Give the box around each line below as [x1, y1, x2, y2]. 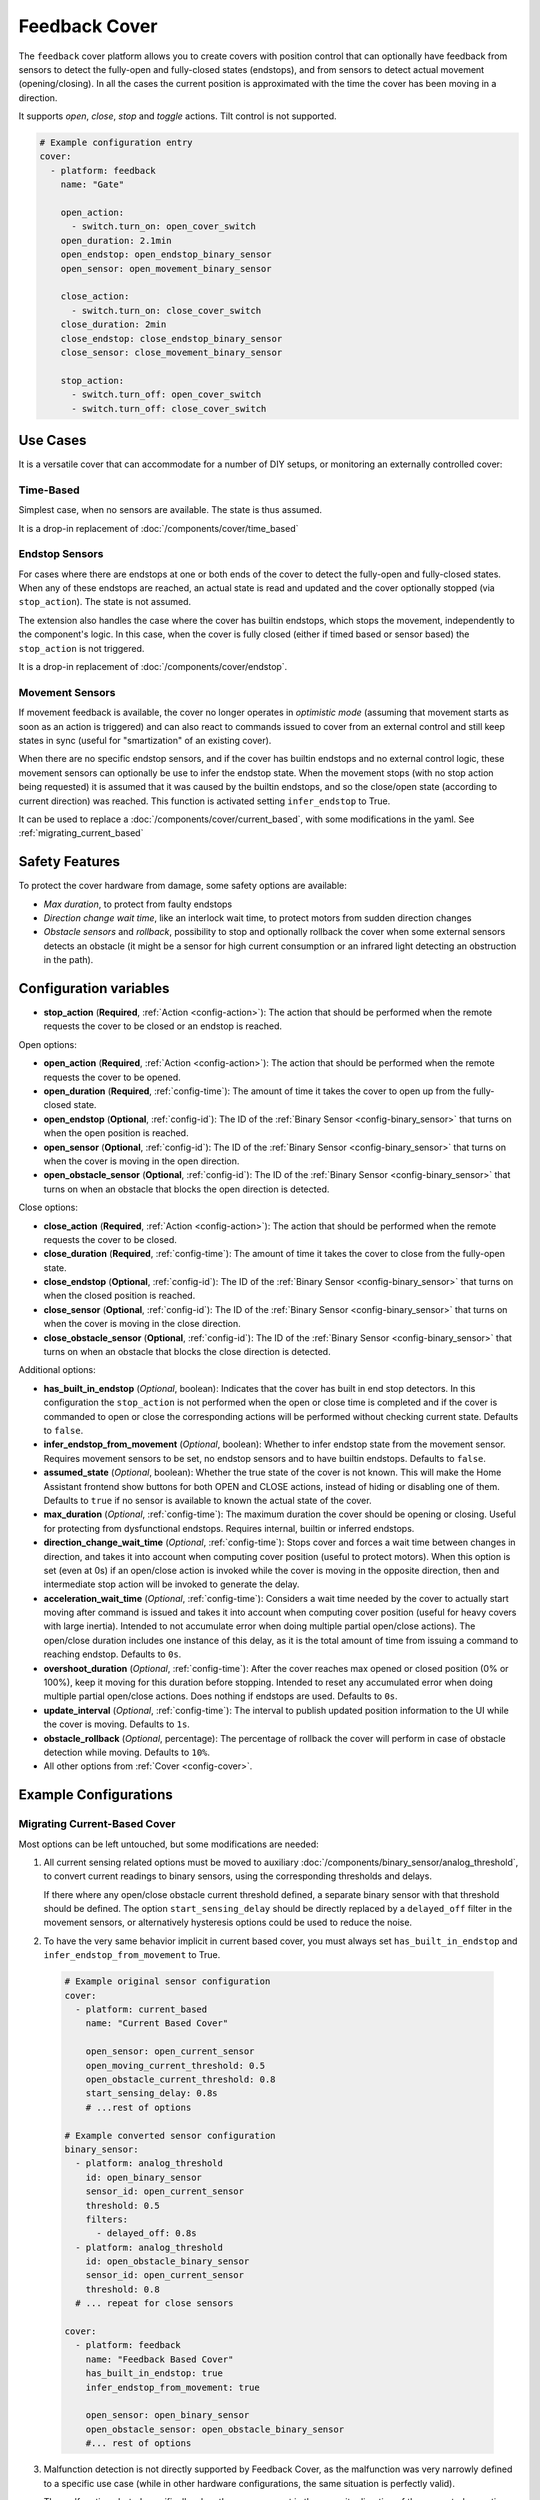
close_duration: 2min [60, 319, 167, 330]
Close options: [18, 1201, 79, 1214]
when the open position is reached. [43, 1127, 189, 1139]
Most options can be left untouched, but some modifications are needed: [18, 1838, 319, 1850]
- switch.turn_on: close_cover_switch [71, 305, 262, 316]
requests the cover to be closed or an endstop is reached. [43, 1020, 283, 1032]
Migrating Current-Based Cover [18, 1817, 176, 1831]
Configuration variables [18, 980, 170, 997]
